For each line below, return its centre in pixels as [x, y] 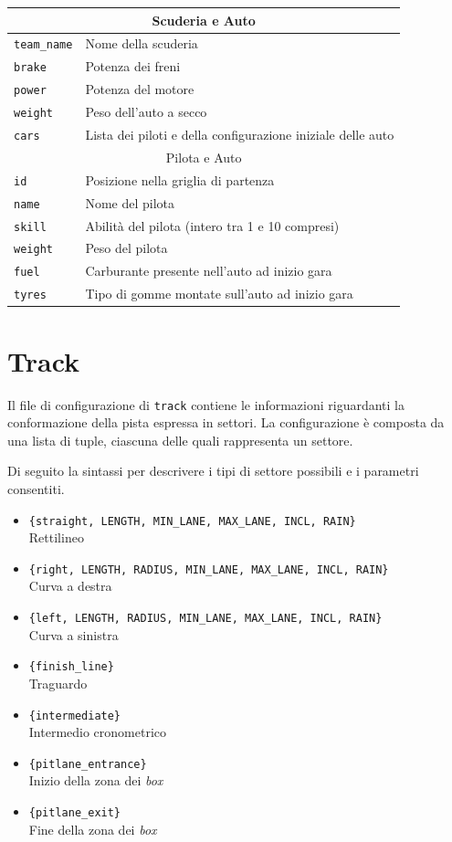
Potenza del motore [140, 89]
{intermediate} [75, 716]
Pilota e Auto [204, 157]
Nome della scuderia [142, 43]
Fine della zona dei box [93, 829]
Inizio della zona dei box [96, 780]
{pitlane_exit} [75, 813]
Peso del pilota [126, 248]
